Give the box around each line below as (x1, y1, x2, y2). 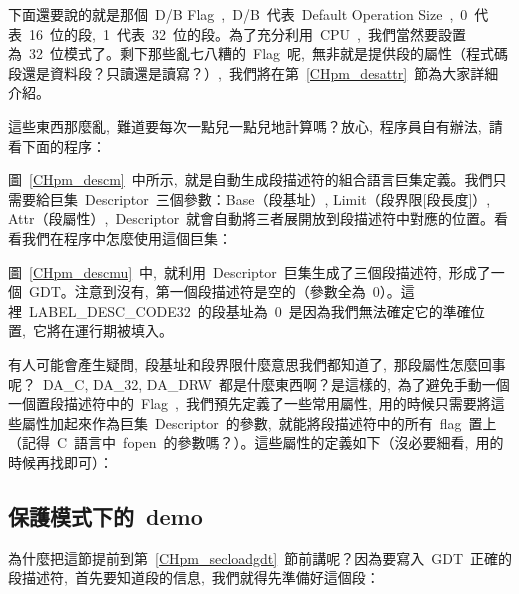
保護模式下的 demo (8, 500, 203, 531)
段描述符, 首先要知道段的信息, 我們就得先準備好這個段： (8, 567, 380, 588)
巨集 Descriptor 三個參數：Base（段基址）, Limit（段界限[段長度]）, (49, 188, 491, 209)
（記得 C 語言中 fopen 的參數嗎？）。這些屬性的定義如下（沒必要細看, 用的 (8, 432, 504, 453)
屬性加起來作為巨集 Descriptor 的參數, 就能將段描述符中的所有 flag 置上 (21, 412, 497, 433)
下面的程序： (21, 135, 106, 156)
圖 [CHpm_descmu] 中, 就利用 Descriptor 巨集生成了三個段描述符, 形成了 (8, 261, 491, 282)
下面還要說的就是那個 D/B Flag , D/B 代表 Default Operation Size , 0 (8, 4, 468, 24)
